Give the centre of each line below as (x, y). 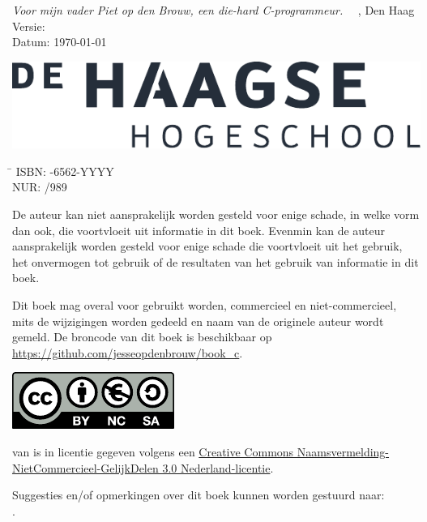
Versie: (29, 26)
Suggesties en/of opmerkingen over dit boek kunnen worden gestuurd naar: (199, 495)
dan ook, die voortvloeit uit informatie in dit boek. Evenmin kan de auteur (199, 230)
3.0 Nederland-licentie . (218, 467)
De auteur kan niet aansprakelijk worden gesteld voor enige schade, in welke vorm (216, 214)
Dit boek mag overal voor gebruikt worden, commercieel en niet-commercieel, (205, 304)
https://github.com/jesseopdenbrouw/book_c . (128, 352)
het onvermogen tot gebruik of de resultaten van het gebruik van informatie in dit (216, 261)
